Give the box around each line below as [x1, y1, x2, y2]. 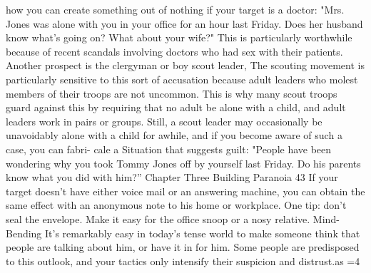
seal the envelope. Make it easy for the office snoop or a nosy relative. [6, 211, 310, 226]
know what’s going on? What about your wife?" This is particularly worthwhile [6, 30, 352, 45]
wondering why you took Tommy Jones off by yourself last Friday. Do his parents [6, 155, 361, 170]
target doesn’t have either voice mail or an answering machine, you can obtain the [6, 183, 365, 198]
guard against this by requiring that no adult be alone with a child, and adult [6, 100, 346, 115]
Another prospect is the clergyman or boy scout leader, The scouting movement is [6, 58, 365, 73]
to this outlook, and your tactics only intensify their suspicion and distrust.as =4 [6, 253, 360, 268]
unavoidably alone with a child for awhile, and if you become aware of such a [6, 128, 342, 143]
